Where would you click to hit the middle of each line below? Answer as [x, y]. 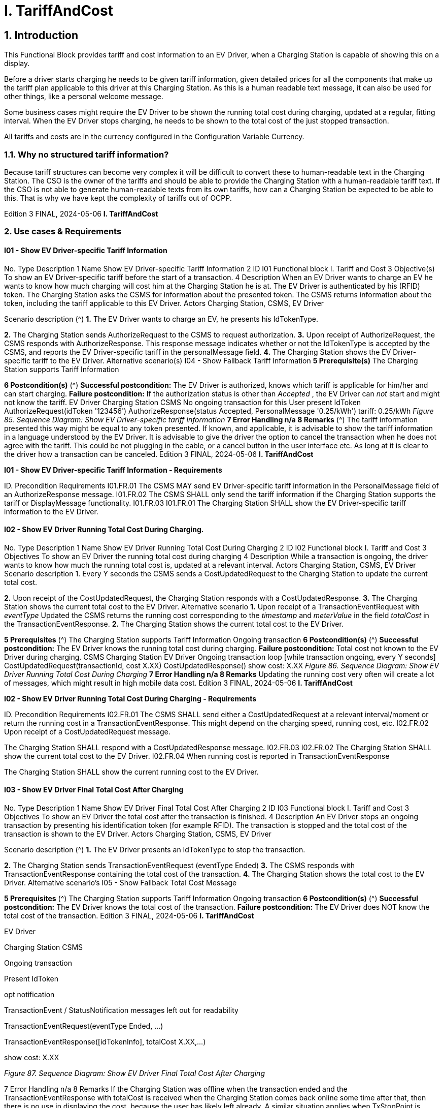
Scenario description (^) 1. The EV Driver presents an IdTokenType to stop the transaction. [155, 849]
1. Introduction [41, 35]
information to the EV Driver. [51, 511]
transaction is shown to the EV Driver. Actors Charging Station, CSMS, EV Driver [138, 834]
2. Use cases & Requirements [63, 232]
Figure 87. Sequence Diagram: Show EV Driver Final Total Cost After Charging [134, 1073]
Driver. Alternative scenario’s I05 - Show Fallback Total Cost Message [121, 882]
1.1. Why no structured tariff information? [87, 154]
